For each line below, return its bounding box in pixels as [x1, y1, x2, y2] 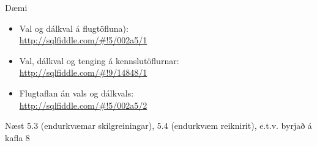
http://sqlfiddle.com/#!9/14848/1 [19, 66, 147, 79]
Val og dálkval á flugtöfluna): [19, 21, 129, 34]
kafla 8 [5, 131, 30, 144]
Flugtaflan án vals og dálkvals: [19, 86, 134, 99]
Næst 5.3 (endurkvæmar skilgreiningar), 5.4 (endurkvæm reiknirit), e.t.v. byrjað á [5, 119, 312, 132]
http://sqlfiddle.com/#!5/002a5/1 [19, 34, 147, 46]
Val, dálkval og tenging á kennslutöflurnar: [19, 54, 179, 67]
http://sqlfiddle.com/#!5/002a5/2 [19, 98, 147, 111]
